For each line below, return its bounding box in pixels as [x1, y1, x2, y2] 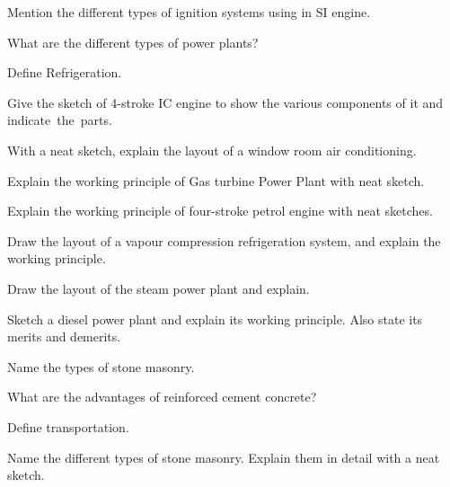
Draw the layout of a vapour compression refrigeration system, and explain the [7, 231, 441, 250]
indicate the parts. [7, 111, 112, 129]
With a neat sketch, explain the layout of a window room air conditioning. [7, 140, 417, 159]
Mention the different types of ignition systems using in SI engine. [7, 3, 371, 21]
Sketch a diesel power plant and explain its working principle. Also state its [7, 309, 423, 328]
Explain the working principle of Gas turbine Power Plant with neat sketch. [7, 171, 425, 190]
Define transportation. [7, 417, 129, 436]
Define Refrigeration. [7, 63, 122, 82]
